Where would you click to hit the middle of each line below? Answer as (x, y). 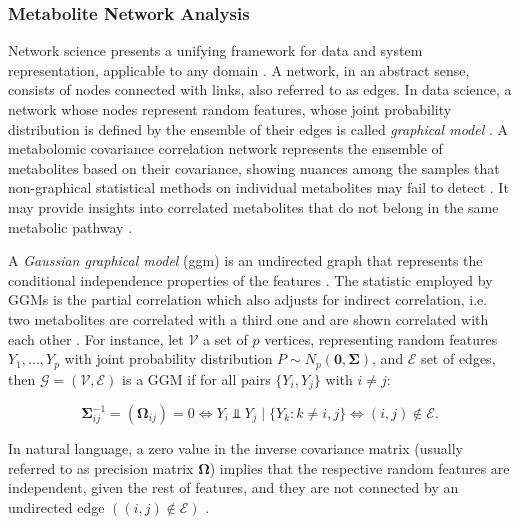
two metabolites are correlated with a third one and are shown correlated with (248, 318)
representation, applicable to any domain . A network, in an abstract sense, (239, 69)
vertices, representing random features (381, 338)
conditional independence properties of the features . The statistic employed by (250, 279)
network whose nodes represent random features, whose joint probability (230, 109)
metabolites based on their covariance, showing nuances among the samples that (254, 167)
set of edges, (458, 358)
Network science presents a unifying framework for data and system (215, 50)
